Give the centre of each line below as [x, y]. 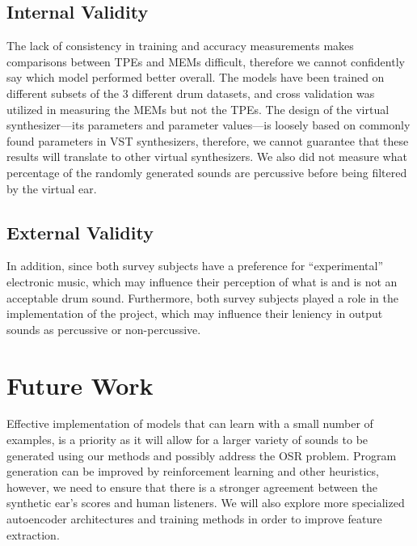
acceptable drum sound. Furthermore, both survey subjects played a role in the [202, 297]
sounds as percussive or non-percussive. [104, 329]
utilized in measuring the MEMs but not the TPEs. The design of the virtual [198, 109]
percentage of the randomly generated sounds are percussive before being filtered [207, 172]
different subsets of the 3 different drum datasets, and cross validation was [191, 93]
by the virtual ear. [52, 188]
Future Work [80, 385]
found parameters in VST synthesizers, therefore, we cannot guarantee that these [208, 140]
